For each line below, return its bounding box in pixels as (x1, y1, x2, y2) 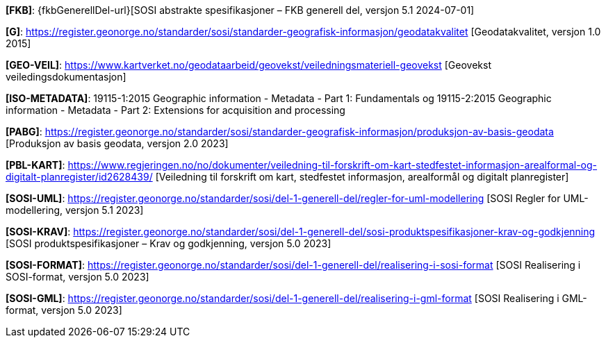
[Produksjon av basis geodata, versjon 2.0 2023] (6, 137, 229, 149)
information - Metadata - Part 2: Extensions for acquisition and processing (6, 104, 345, 116)
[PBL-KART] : (6, 159, 65, 171)
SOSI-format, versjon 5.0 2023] (6, 271, 149, 283)
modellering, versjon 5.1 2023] (6, 204, 144, 216)
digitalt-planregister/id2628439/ (6, 171, 153, 183)
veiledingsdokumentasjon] (6, 71, 126, 83)
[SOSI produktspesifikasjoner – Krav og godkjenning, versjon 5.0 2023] (6, 237, 331, 249)
